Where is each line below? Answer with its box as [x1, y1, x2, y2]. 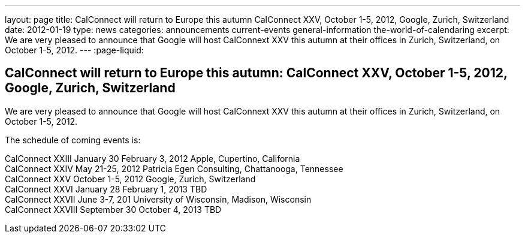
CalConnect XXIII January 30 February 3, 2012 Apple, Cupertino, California [5, 153, 300, 164]
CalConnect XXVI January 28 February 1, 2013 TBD [5, 183, 207, 194]
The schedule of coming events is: [5, 134, 141, 145]
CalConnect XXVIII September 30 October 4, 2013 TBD [5, 204, 222, 215]
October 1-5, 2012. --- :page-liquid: [5, 45, 144, 55]
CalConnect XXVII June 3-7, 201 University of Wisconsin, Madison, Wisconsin [5, 194, 312, 204]
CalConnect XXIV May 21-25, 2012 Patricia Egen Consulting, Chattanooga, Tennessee [5, 163, 343, 174]
